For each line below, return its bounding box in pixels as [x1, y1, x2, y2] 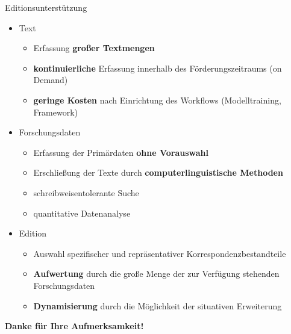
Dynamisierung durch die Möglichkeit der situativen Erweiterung [33, 299, 282, 312]
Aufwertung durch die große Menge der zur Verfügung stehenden [33, 267, 280, 280]
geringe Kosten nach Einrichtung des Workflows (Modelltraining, [33, 93, 281, 106]
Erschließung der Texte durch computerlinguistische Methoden [33, 166, 283, 179]
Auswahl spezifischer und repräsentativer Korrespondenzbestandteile [33, 247, 286, 259]
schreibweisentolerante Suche [33, 186, 139, 199]
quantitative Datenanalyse [33, 206, 131, 219]
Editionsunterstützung [5, 1, 87, 13]
